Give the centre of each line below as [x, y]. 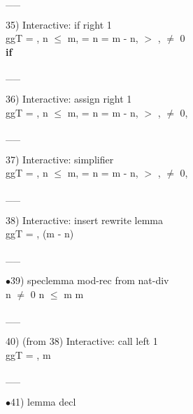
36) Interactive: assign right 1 [69, 98]
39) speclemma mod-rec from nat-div [90, 280]
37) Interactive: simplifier [60, 159]
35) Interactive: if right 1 [59, 24]
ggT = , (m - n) [40, 234]
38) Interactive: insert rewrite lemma [84, 220]
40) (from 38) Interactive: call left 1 [82, 341]
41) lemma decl [43, 401]
